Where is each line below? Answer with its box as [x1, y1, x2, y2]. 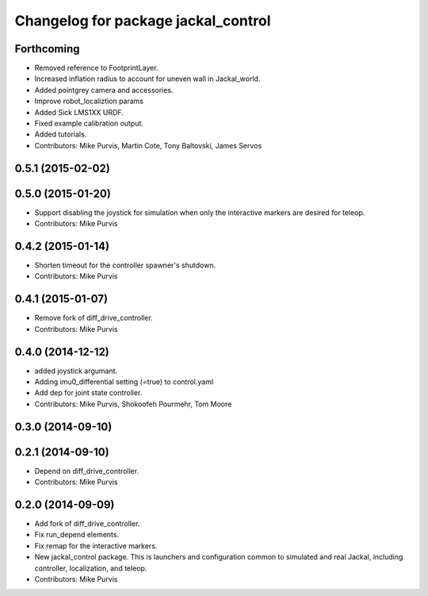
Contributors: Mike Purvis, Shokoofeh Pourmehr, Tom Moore [34, 399, 232, 409]
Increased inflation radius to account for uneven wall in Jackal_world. [34, 74, 261, 83]
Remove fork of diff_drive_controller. [34, 313, 154, 323]
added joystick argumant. [34, 366, 118, 375]
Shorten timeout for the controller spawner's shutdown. [34, 260, 216, 270]
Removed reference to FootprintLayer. [34, 63, 159, 73]
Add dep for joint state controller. [34, 388, 143, 398]
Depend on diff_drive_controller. [34, 466, 139, 475]
